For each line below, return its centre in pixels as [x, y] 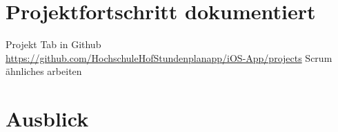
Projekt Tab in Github [53, 44]
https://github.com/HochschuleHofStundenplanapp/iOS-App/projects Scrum [169, 57]
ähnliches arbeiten [44, 71]
